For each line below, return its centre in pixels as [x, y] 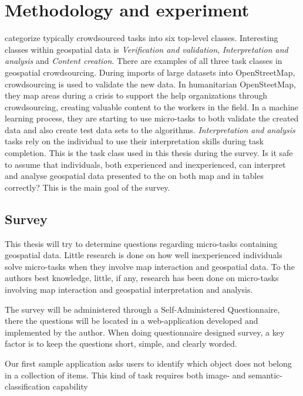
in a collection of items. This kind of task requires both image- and [125, 375]
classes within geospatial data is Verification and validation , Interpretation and [147, 49]
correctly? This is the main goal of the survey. [87, 187]
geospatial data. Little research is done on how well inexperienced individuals [144, 255]
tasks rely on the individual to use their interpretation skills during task [134, 141]
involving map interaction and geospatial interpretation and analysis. [129, 290]
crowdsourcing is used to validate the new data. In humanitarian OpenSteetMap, [150, 84]
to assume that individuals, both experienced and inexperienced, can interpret [145, 164]
